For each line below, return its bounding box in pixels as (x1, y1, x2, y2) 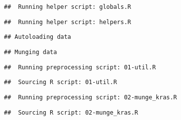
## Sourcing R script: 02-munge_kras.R (4, 109, 139, 116)
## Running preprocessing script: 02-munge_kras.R (4, 93, 177, 101)
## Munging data (4, 48, 57, 56)
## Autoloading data (4, 33, 72, 41)
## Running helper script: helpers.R (4, 18, 131, 26)
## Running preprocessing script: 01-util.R (4, 63, 156, 71)
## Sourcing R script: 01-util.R (4, 79, 117, 86)
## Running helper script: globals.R (4, 3, 131, 10)
